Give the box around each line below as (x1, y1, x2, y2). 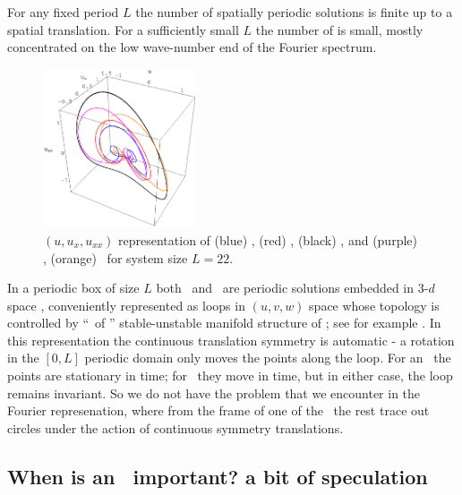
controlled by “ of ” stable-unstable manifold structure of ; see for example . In (7, 313, 441, 332)
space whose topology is (309, 295, 440, 314)
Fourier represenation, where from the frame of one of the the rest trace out (7, 401, 430, 420)
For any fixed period (7, 3, 119, 21)
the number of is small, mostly (255, 20, 423, 38)
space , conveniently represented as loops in (7, 295, 245, 314)
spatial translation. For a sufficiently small (7, 20, 239, 38)
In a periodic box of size (7, 278, 140, 297)
